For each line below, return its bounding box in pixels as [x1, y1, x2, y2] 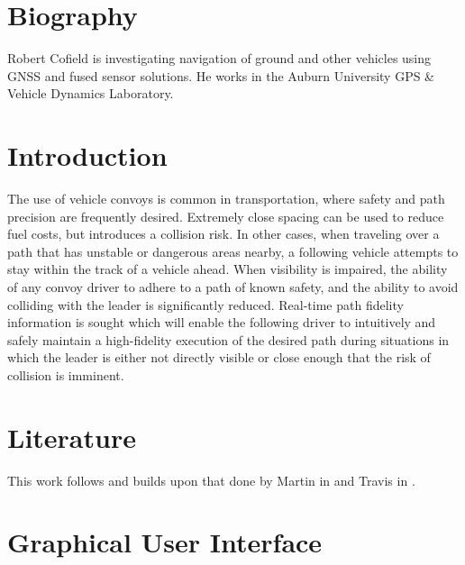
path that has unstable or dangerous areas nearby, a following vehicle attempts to [7, 241, 459, 260]
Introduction [7, 137, 168, 174]
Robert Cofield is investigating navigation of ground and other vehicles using [7, 49, 432, 68]
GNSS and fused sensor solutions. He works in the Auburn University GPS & [7, 66, 435, 85]
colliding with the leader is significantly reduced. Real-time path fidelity [7, 295, 404, 314]
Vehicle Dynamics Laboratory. [7, 84, 174, 103]
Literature [7, 418, 136, 455]
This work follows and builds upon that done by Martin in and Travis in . [7, 470, 415, 489]
